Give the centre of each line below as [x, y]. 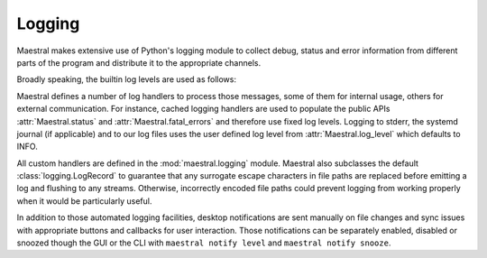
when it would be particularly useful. [84, 201]
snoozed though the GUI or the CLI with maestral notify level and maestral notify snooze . [204, 243]
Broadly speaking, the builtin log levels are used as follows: [126, 79]
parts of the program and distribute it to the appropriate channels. [139, 62]
